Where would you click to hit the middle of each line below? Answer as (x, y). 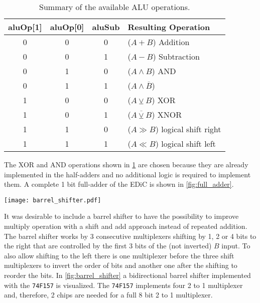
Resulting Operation (169, 27)
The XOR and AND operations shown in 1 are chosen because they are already (126, 164)
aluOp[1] (25, 27)
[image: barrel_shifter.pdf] (53, 200)
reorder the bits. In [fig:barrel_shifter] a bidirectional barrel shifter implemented (127, 275)
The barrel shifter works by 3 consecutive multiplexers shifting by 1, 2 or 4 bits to (130, 236)
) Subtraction (176, 56)
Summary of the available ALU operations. (115, 7)
